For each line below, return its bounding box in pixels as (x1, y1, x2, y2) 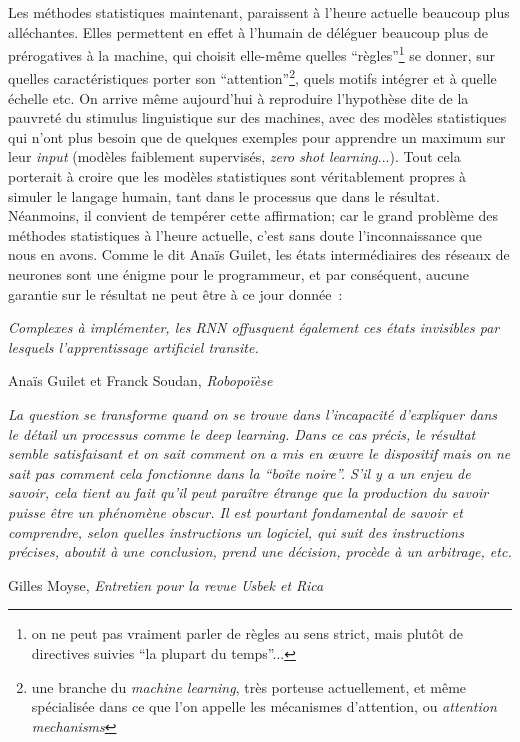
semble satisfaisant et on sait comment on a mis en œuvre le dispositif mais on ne (8, 443, 511, 464)
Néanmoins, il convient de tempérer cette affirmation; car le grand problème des (8, 205, 498, 226)
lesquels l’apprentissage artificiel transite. (8, 336, 259, 357)
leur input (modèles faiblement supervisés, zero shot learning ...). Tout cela (8, 146, 461, 167)
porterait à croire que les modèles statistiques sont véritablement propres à (8, 166, 467, 187)
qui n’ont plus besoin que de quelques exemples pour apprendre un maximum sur (8, 126, 506, 147)
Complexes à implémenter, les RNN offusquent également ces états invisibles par (8, 317, 500, 338)
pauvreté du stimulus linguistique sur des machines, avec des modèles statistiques (8, 107, 507, 128)
